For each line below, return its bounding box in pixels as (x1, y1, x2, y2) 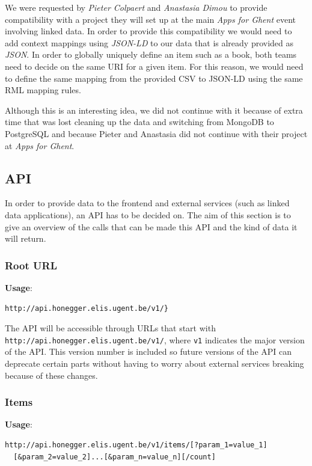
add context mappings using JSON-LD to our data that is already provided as (5, 36, 294, 49)
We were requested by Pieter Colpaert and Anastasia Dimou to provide (5, 1, 268, 13)
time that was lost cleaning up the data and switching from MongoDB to (5, 115, 274, 128)
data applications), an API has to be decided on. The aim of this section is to (5, 208, 291, 221)
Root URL (5, 257, 57, 272)
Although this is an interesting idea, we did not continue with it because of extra (5, 103, 303, 116)
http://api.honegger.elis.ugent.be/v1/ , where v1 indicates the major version (5, 333, 305, 346)
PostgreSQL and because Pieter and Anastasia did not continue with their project (5, 127, 308, 139)
